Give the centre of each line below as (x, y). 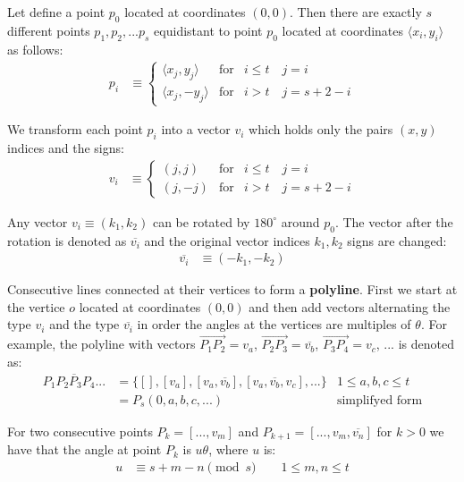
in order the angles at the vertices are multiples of (274, 324)
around (300, 221)
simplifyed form (380, 400)
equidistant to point (208, 30)
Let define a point (56, 12)
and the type (84, 324)
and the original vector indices (227, 240)
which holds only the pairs (321, 129)
